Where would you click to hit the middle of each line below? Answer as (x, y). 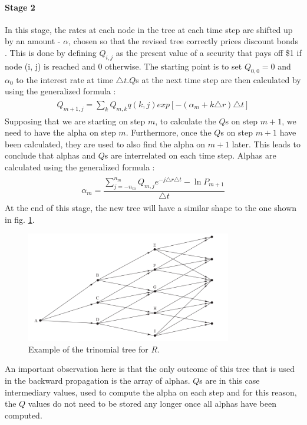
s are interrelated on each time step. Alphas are (190, 155)
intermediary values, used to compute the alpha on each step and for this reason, (151, 392)
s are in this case (230, 380)
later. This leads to (266, 144)
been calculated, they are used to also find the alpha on (105, 144)
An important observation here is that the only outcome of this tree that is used (150, 369)
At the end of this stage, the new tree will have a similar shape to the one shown (151, 207)
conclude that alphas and (50, 155)
